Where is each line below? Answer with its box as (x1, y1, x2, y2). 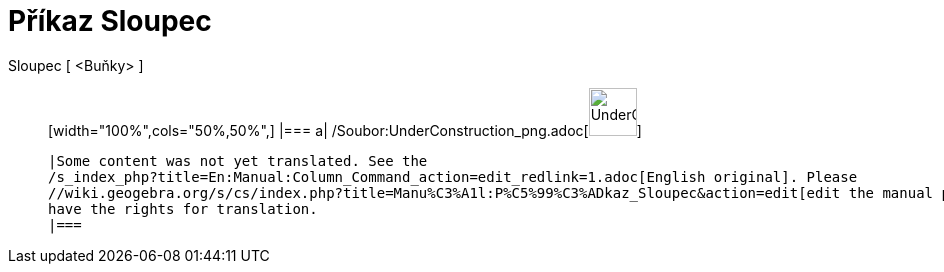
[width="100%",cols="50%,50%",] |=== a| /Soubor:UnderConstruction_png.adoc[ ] (48, 121, 642, 139)
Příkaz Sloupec (8, 4, 212, 38)
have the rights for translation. (48, 200, 318, 217)
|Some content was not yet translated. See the (48, 152, 428, 169)
